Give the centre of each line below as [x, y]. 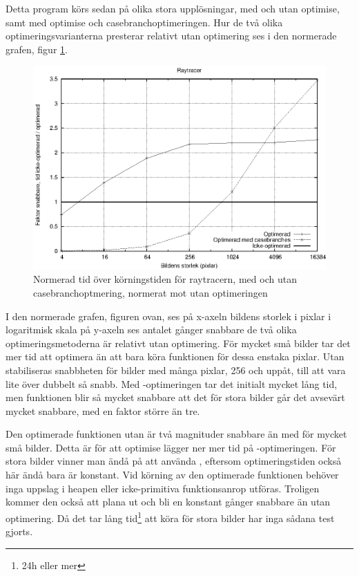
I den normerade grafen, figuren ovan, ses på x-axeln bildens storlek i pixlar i [168, 316]
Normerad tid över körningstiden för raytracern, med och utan [165, 279]
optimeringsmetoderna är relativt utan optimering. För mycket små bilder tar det [178, 343]
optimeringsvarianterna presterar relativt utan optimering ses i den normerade [171, 36]
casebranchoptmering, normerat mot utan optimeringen [151, 292]
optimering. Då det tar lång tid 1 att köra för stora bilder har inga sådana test [170, 517]
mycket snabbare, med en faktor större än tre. [103, 410]
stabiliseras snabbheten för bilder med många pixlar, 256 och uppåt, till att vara [176, 370]
